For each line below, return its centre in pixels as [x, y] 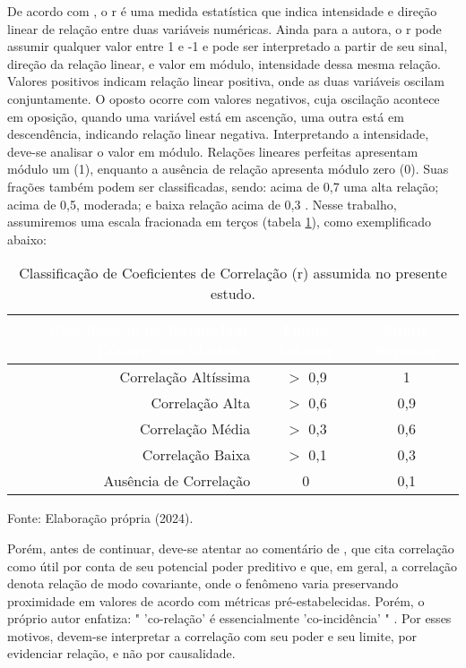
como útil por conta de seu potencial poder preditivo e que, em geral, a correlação [232, 565]
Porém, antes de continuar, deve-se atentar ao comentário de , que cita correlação [231, 548]
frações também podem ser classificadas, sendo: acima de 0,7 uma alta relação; [223, 186]
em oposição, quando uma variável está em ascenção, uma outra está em [206, 116]
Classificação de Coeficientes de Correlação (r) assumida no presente [233, 273]
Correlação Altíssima [185, 377]
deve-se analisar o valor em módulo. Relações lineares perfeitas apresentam [213, 151]
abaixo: [27, 239]
